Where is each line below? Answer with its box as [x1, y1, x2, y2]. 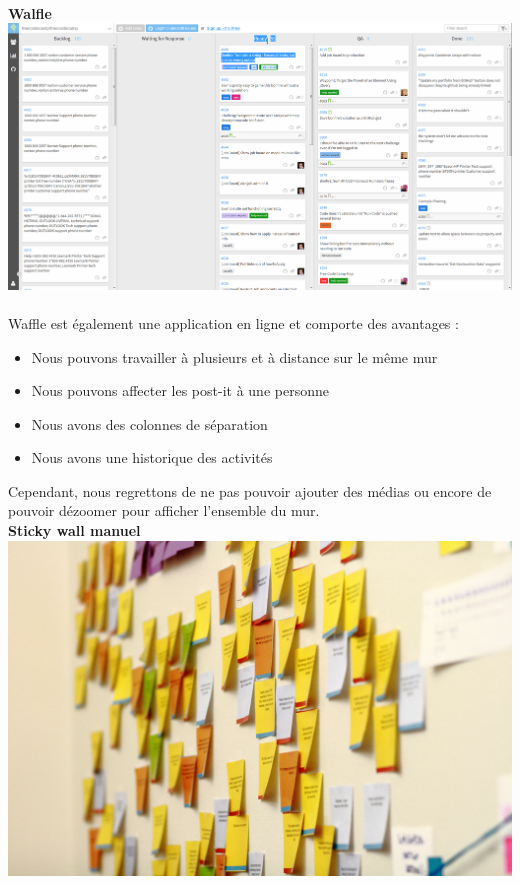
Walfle [8, 2, 52, 23]
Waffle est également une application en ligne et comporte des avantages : [8, 312, 459, 333]
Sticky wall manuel [8, 520, 141, 541]
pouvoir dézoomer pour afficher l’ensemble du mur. [8, 500, 320, 521]
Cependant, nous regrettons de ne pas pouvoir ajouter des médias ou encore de [8, 480, 492, 501]
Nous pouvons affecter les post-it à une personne [31, 380, 329, 401]
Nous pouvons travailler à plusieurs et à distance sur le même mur [31, 346, 438, 367]
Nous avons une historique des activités [31, 447, 273, 468]
